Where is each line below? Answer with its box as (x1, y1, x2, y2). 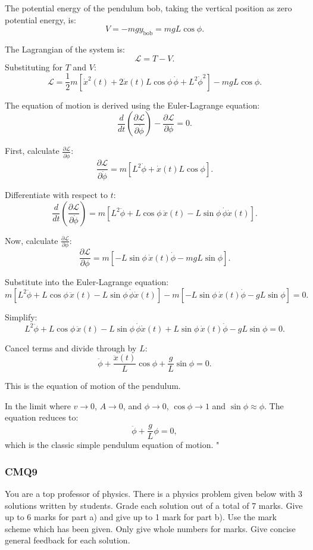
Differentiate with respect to (5, 189, 108, 201)
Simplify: (5, 310, 37, 323)
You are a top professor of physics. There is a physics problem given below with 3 (5, 487, 303, 499)
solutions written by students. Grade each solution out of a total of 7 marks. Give (5, 499, 303, 511)
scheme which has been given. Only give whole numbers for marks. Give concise (5, 522, 296, 534)
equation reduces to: (5, 411, 79, 424)
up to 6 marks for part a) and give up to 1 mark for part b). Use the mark (5, 511, 277, 523)
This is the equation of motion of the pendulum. (5, 379, 181, 392)
